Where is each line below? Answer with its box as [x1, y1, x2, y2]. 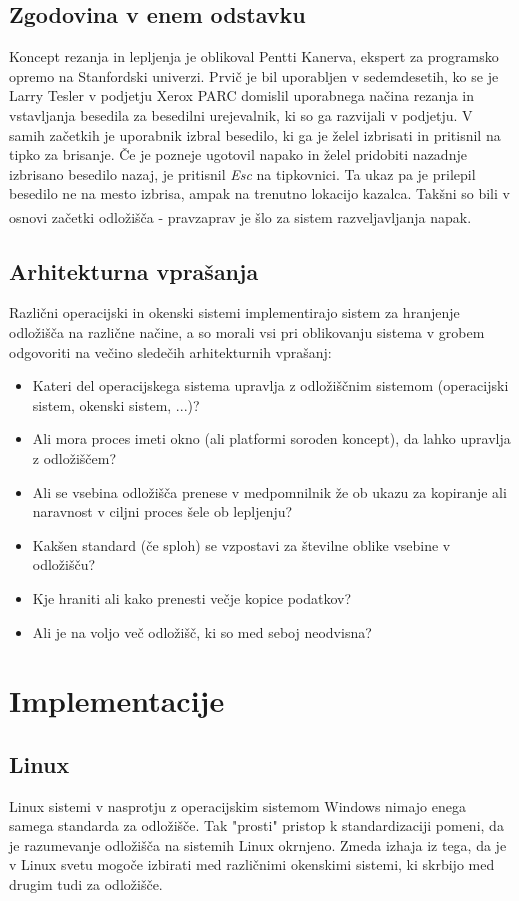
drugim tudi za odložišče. [9, 874, 163, 895]
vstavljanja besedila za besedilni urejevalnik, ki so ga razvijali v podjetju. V [9, 104, 473, 125]
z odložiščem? [32, 447, 117, 468]
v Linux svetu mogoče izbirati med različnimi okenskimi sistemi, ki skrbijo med [9, 854, 495, 875]
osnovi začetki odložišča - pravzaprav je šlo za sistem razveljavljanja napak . [9, 206, 472, 227]
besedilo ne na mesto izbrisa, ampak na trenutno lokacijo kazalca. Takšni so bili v [9, 183, 510, 204]
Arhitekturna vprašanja [9, 255, 259, 286]
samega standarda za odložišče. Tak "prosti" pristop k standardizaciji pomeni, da [9, 815, 504, 836]
